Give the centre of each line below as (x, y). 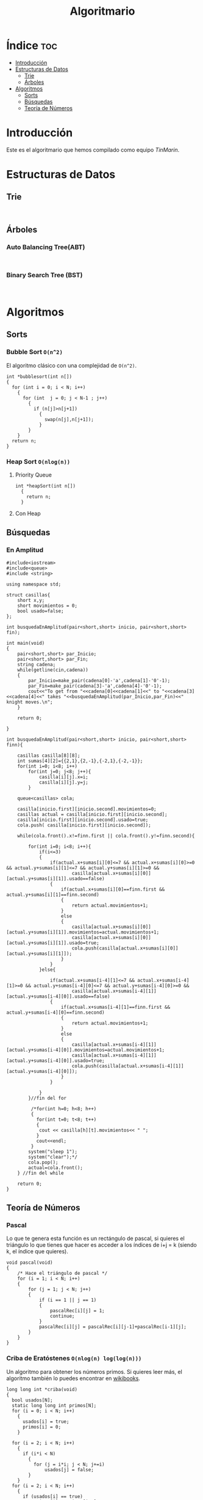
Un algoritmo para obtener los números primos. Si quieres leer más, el (94, 1372)
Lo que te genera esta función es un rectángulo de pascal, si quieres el (95, 1238)
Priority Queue (33, 475)
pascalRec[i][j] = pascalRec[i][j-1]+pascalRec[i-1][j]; (113, 1327)
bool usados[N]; (32, 1400)
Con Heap (28, 514)
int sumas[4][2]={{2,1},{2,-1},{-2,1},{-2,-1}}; (80, 761)
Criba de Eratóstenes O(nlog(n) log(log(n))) (74, 1358)
